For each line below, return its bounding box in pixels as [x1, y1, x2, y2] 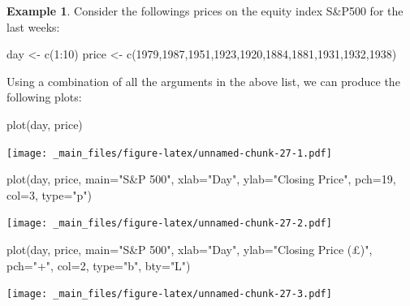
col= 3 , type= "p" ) [6, 186, 93, 203]
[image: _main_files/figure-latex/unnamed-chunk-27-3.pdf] [6, 288, 332, 300]
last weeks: [6, 18, 60, 35]
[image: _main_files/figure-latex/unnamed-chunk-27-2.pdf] [6, 218, 332, 230]
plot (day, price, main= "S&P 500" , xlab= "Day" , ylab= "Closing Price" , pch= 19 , [6, 170, 396, 187]
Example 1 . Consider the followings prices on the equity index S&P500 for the [6, 2, 404, 19]
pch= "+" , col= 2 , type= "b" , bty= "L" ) [6, 256, 191, 274]
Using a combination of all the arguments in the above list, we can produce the [6, 72, 400, 89]
